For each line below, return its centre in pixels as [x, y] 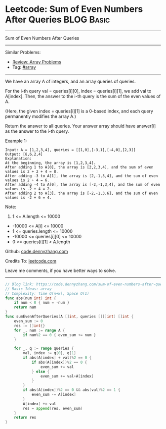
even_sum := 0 [28, 321]
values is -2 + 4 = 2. [28, 189]
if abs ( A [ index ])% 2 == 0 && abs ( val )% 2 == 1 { [72, 390]
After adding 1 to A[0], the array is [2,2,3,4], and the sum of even [79, 167]
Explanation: [19, 159]
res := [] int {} [30, 325]
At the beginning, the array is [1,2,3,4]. [51, 163]
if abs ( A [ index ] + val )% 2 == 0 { [57, 358]
